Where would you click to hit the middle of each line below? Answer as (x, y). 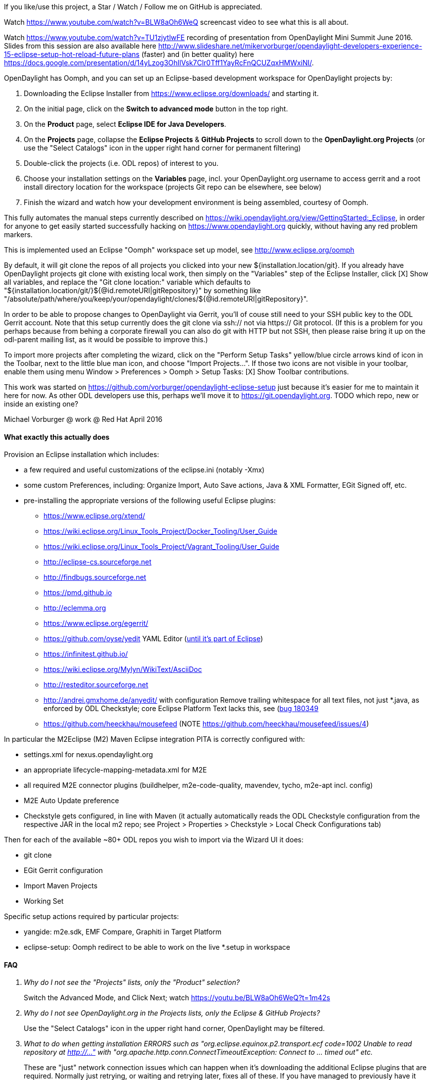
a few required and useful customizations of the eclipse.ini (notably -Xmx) (144, 470)
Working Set (44, 901)
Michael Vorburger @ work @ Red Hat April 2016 (83, 419)
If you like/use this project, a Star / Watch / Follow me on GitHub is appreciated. (133, 7)
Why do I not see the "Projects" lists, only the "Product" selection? (132, 982)
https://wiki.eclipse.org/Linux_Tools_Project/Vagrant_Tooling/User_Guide (161, 547)
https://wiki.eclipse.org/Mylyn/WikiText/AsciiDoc (123, 669)
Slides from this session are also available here (80, 46)
